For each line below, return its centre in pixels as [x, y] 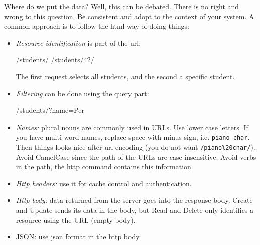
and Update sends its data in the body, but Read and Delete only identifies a [135, 210]
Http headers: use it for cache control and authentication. [104, 183]
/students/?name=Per [50, 110]
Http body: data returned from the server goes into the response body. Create [134, 200]
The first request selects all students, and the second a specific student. [125, 76]
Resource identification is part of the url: [78, 42]
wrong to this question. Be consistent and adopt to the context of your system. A [129, 16]
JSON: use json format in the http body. [78, 237]
